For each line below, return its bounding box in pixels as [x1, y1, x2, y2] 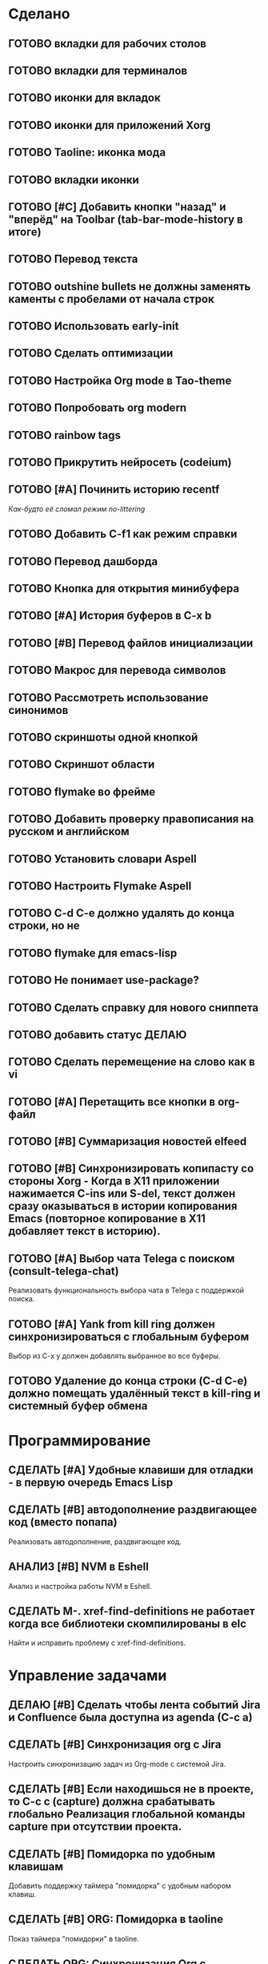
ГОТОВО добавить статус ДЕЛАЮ [8, 1027, 187, 1042]
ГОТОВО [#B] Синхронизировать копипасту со [8, 1162, 254, 1176]
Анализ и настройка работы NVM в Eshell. [8, 1581, 152, 1591]
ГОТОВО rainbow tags [8, 428, 122, 442]
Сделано [8, 5, 70, 23]
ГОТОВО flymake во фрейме [8, 784, 156, 798]
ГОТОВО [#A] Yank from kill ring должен [8, 1317, 215, 1331]
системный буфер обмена [8, 1399, 148, 1413]
